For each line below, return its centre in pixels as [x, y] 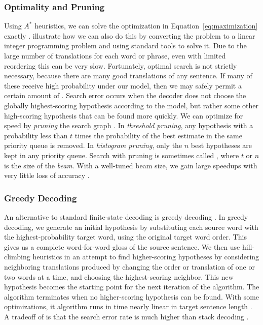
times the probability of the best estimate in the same [158, 135]
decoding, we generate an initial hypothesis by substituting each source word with [131, 227]
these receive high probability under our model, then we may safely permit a [123, 85]
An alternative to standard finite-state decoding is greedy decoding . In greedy [126, 216]
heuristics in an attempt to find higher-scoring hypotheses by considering [146, 257]
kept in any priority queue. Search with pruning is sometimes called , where [122, 155]
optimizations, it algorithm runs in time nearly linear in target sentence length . [128, 306]
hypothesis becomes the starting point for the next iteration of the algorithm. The [132, 287]
